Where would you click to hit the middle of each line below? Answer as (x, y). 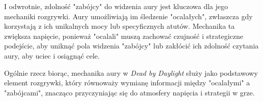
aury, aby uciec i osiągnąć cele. (52, 55)
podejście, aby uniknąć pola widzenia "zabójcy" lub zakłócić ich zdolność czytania (131, 46)
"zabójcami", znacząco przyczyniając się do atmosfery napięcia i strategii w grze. (129, 92)
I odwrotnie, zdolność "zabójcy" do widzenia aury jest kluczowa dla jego (116, 6)
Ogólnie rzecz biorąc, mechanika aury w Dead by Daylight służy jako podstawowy (131, 72)
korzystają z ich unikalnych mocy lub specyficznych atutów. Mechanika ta (120, 26)
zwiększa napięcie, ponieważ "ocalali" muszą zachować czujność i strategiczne (124, 36)
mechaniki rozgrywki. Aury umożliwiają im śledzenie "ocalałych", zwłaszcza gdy (128, 16)
